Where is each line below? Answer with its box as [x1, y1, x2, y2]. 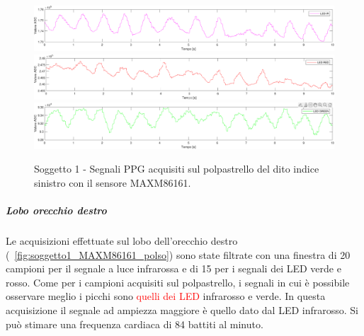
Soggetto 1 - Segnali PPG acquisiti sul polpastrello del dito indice [34, 161, 319, 176]
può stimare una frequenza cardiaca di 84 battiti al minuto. [6, 316, 263, 331]
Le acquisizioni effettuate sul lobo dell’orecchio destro [6, 233, 238, 248]
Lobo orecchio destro [6, 202, 107, 217]
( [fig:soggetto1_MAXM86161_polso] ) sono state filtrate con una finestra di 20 [6, 247, 351, 262]
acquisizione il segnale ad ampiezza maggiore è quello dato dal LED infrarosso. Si [6, 302, 358, 317]
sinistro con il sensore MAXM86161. [34, 175, 191, 190]
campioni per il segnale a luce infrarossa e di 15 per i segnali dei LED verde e [6, 261, 341, 276]
